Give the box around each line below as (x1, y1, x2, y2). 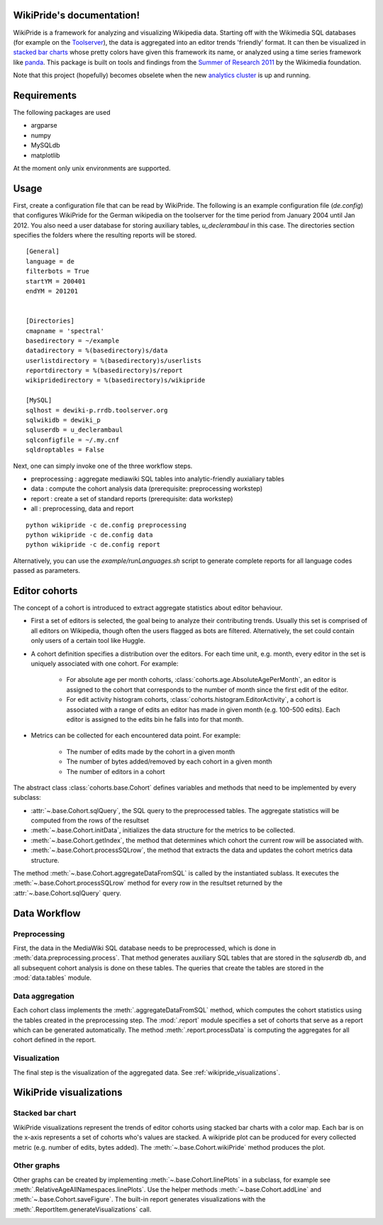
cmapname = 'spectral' (26, 327, 105, 335)
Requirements (13, 89, 77, 101)
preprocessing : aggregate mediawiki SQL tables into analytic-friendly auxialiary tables (30, 475, 285, 483)
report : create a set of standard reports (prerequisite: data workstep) (30, 494, 233, 503)
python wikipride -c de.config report (26, 541, 161, 549)
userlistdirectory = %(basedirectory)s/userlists (26, 357, 202, 364)
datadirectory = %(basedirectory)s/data (26, 347, 168, 354)
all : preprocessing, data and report (30, 504, 134, 513)
